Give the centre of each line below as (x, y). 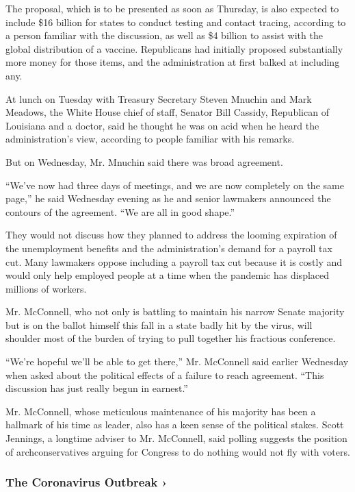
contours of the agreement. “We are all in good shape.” (120, 211)
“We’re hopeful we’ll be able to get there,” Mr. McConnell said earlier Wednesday (177, 361)
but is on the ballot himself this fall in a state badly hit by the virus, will (159, 324)
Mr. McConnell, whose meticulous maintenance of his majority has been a (161, 411)
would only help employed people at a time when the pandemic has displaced (168, 275)
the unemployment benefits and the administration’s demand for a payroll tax (169, 248)
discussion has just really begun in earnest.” (97, 388)
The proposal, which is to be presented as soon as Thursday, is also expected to (172, 8)
